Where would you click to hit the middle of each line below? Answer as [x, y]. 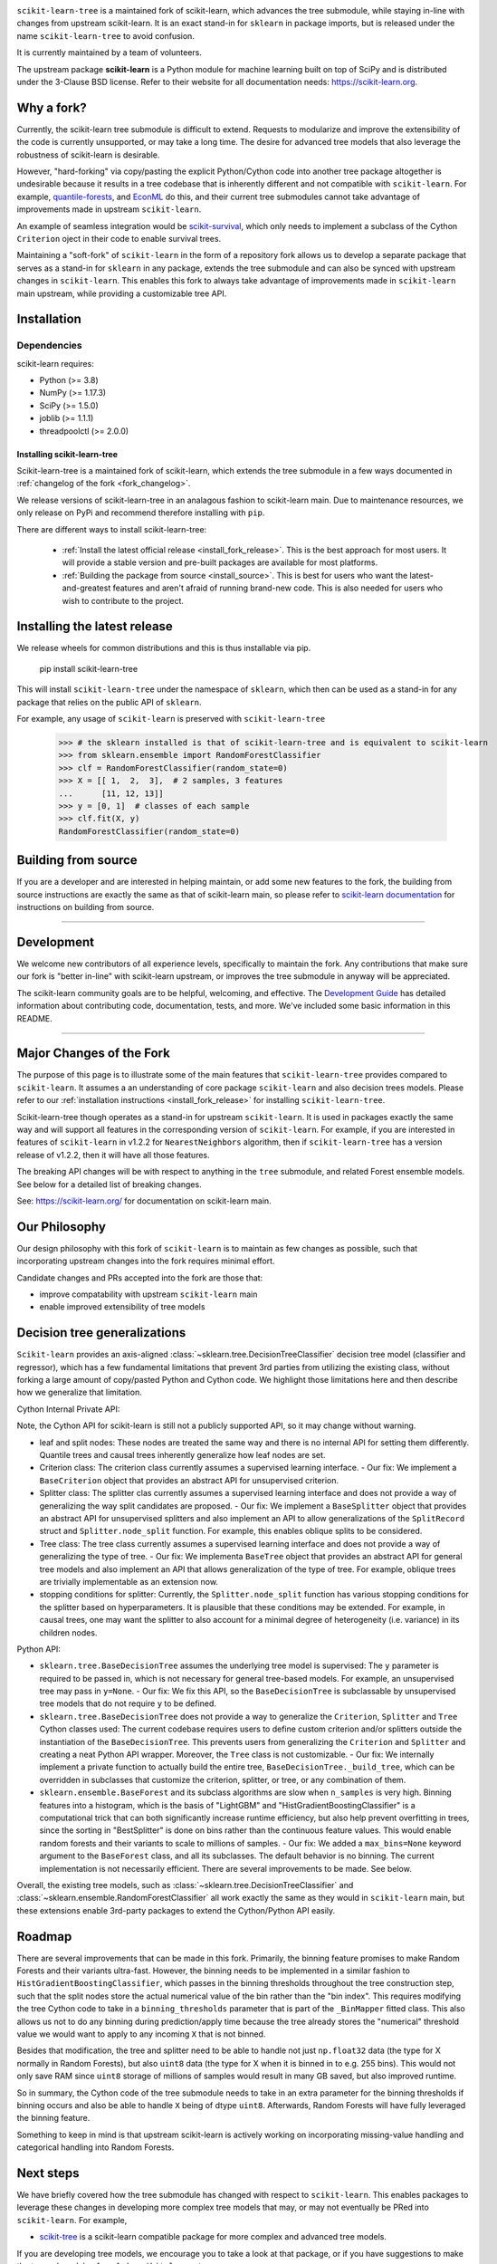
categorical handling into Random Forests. [96, 2147]
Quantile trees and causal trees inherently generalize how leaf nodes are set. [182, 1455]
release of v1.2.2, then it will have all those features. [113, 1155]
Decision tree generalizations [101, 1333]
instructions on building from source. [86, 907]
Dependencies [50, 346]
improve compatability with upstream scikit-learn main [148, 1294]
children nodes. [68, 1632]
